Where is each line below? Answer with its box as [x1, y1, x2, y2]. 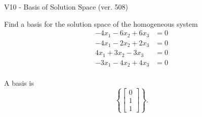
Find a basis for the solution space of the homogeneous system [4, 18, 198, 29]
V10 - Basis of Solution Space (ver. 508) [4, 2, 128, 12]
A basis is [4, 78, 34, 88]
